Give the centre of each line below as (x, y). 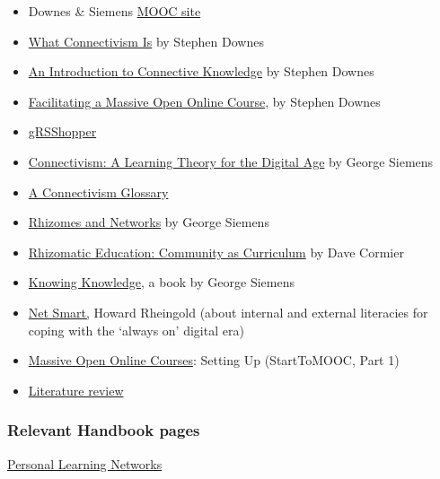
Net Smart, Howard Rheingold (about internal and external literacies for (228, 312)
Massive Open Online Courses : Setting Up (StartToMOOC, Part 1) (214, 360)
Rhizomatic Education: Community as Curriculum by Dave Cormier (216, 252)
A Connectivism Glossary (98, 192)
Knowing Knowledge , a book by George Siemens (161, 282)
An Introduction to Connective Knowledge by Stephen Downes (201, 71)
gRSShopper (62, 131)
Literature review (76, 390)
